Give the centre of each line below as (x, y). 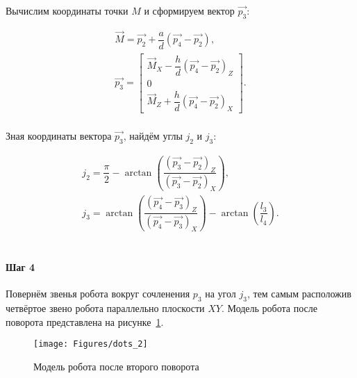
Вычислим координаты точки (67, 10)
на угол (221, 294)
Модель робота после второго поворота (116, 366)
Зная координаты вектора (59, 135)
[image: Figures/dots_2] (91, 344)
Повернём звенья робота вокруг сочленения (98, 294)
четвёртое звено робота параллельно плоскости (105, 308)
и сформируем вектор (189, 10)
